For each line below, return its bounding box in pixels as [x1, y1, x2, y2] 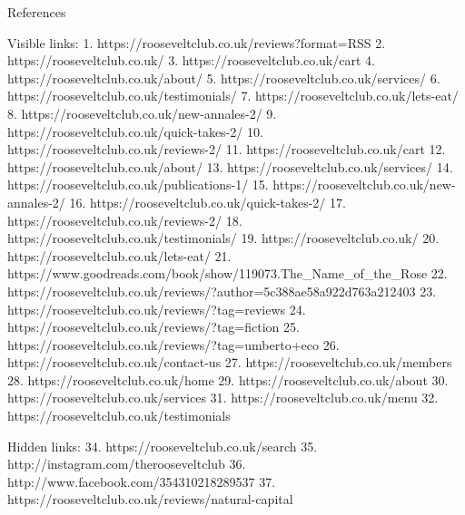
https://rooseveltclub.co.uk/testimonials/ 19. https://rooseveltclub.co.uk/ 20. [7, 228, 440, 248]
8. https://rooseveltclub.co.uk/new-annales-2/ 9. [7, 103, 277, 122]
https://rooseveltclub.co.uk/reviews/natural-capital [7, 490, 293, 509]
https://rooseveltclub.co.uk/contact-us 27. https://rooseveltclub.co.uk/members [7, 353, 452, 372]
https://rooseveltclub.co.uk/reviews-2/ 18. [7, 210, 242, 229]
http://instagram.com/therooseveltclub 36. [7, 454, 246, 473]
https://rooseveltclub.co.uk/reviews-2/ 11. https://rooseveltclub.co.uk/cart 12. [7, 140, 446, 159]
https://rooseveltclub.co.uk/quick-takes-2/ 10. [7, 121, 263, 141]
